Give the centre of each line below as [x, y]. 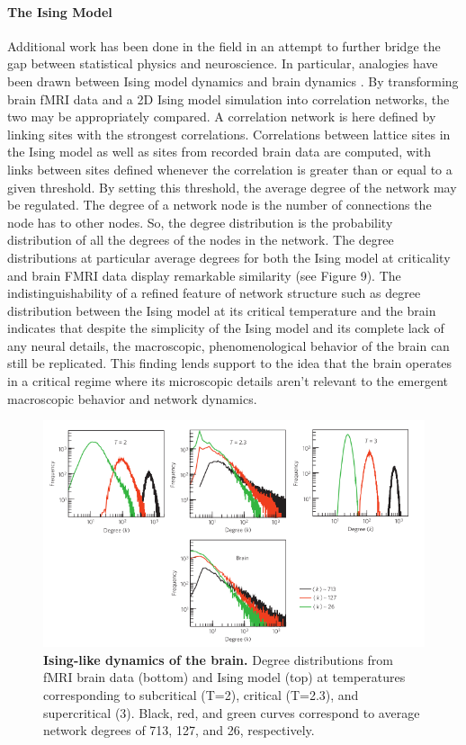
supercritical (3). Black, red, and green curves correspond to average [232, 712]
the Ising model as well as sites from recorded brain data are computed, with [220, 152]
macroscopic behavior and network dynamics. [132, 398]
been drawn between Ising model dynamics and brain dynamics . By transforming [233, 81]
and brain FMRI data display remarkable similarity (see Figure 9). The [204, 275]
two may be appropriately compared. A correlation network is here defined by [222, 117]
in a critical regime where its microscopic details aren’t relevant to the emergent [228, 381]
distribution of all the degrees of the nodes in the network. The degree [201, 240]
